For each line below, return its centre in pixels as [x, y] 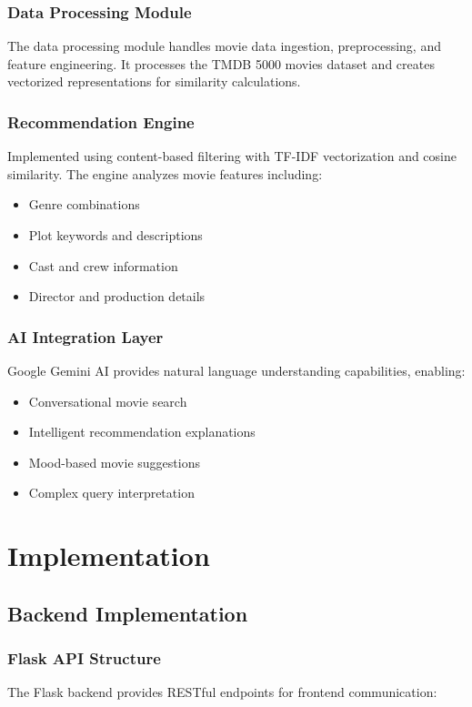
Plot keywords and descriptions [115, 235]
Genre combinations [84, 204]
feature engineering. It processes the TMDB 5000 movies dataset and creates [221, 63]
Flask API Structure [84, 658]
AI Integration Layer [85, 336]
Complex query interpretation [111, 493]
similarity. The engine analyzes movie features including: [165, 173]
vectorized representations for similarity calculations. [154, 81]
